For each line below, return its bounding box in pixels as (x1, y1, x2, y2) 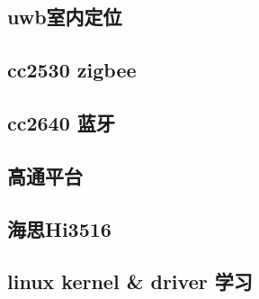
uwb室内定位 (7, 3, 122, 31)
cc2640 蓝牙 (7, 108, 115, 136)
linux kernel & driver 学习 (7, 267, 253, 295)
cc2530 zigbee (7, 56, 137, 84)
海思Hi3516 (7, 214, 112, 242)
